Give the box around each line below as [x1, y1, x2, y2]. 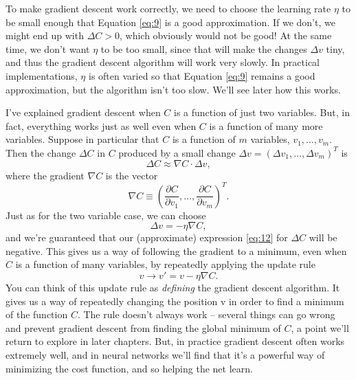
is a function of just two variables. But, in [174, 105, 350, 120]
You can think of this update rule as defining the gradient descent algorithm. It [5, 280, 340, 294]
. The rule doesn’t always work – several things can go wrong [77, 307, 335, 322]
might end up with [5, 28, 84, 43]
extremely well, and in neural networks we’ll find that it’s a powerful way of [5, 347, 325, 361]
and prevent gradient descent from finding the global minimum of [5, 320, 281, 335]
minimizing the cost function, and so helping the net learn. [5, 361, 253, 375]
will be [309, 230, 337, 245]
